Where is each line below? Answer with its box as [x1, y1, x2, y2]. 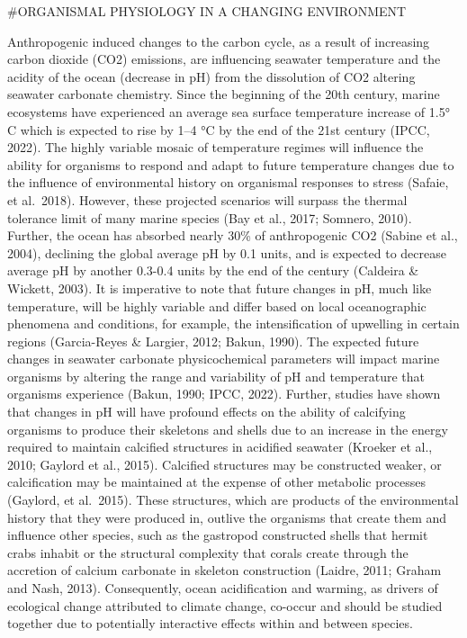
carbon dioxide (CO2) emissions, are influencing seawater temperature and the [7, 49, 441, 68]
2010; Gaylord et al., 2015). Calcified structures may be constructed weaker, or [7, 454, 442, 473]
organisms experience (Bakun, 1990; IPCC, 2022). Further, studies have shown [7, 384, 441, 403]
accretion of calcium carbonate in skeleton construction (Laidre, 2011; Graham [7, 561, 442, 580]
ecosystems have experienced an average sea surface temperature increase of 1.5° [7, 102, 450, 121]
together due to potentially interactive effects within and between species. [7, 614, 413, 633]
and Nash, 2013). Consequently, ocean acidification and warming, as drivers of [7, 579, 438, 597]
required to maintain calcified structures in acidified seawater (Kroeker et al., [7, 437, 433, 456]
